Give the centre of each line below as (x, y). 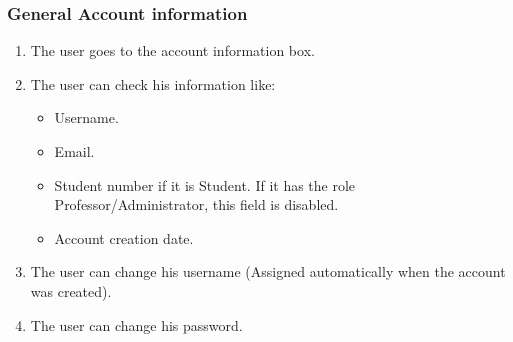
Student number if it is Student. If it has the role (205, 184)
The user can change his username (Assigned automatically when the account (268, 271)
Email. (74, 151)
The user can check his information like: (153, 83)
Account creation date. (124, 237)
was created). (71, 290)
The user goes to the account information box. (172, 50)
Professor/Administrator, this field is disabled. (196, 204)
